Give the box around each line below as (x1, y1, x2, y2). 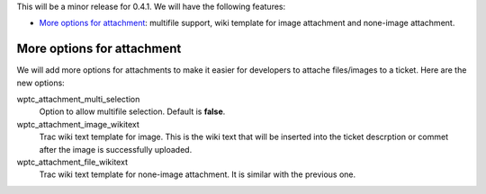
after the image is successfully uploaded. (39, 144, 193, 154)
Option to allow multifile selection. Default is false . (39, 106, 226, 117)
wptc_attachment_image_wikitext (16, 119, 139, 129)
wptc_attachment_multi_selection (16, 94, 140, 105)
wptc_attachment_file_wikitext (16, 157, 128, 168)
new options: (16, 77, 65, 88)
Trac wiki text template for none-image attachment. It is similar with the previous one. (39, 169, 356, 180)
